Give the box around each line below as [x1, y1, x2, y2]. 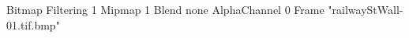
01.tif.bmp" [6, 16, 60, 33]
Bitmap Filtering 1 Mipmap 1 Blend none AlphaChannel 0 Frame [6, 2, 325, 17]
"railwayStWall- [328, 2, 403, 17]
